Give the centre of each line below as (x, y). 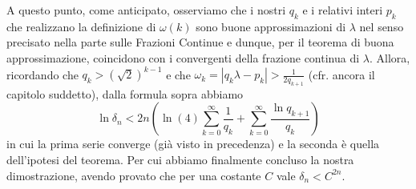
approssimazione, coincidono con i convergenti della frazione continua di (183, 57)
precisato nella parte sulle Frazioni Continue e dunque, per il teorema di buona (200, 42)
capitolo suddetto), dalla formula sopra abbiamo (125, 93)
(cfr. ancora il (341, 74)
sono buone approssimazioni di (271, 26)
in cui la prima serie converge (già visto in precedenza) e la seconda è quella (193, 144)
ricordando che (42, 74)
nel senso (382, 26)
